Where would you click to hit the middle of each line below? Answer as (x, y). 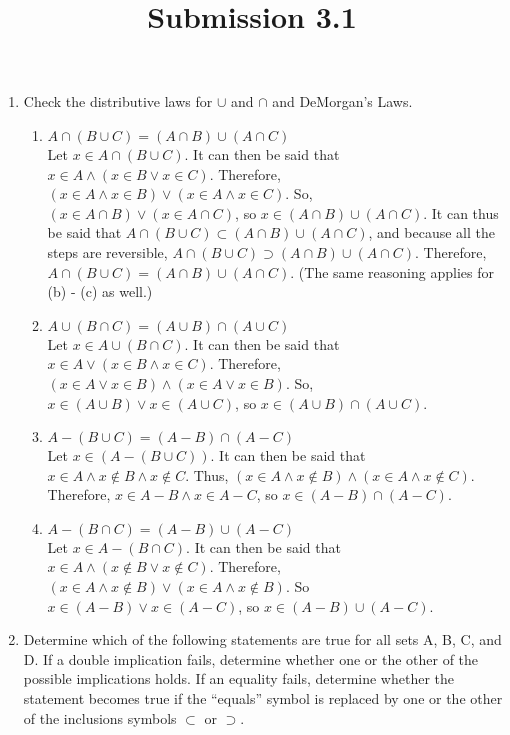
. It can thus (461, 212)
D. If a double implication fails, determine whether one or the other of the (251, 658)
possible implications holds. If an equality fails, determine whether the (239, 678)
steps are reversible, (107, 251)
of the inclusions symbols (100, 717)
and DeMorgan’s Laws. (342, 101)
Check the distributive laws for (118, 101)
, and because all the (431, 232)
